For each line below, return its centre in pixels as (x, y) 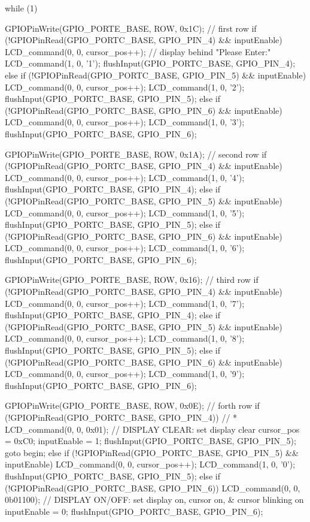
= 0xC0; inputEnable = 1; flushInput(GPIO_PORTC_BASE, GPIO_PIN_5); (151, 441)
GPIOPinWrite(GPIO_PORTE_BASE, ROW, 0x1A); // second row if (136, 154)
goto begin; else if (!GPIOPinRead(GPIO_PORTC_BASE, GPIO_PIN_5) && (152, 452)
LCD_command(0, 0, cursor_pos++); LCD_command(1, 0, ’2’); (125, 87)
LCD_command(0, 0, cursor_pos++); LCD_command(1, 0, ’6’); (125, 248)
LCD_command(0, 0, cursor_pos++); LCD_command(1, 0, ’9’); (125, 374)
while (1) (21, 8)
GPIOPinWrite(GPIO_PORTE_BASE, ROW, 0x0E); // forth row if (132, 405)
